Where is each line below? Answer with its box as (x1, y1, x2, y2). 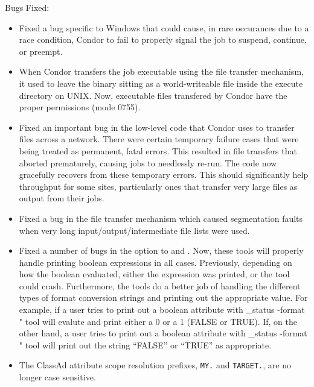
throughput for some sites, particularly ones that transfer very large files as (19, 180, 298, 192)
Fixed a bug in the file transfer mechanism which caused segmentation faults (19, 212, 303, 224)
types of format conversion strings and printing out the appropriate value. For (19, 291, 308, 304)
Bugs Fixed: (5, 1, 50, 13)
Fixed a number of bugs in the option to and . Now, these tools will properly (19, 244, 304, 257)
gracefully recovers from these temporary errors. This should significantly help (19, 168, 309, 181)
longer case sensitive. (19, 371, 96, 383)
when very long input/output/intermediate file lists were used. (19, 224, 250, 236)
